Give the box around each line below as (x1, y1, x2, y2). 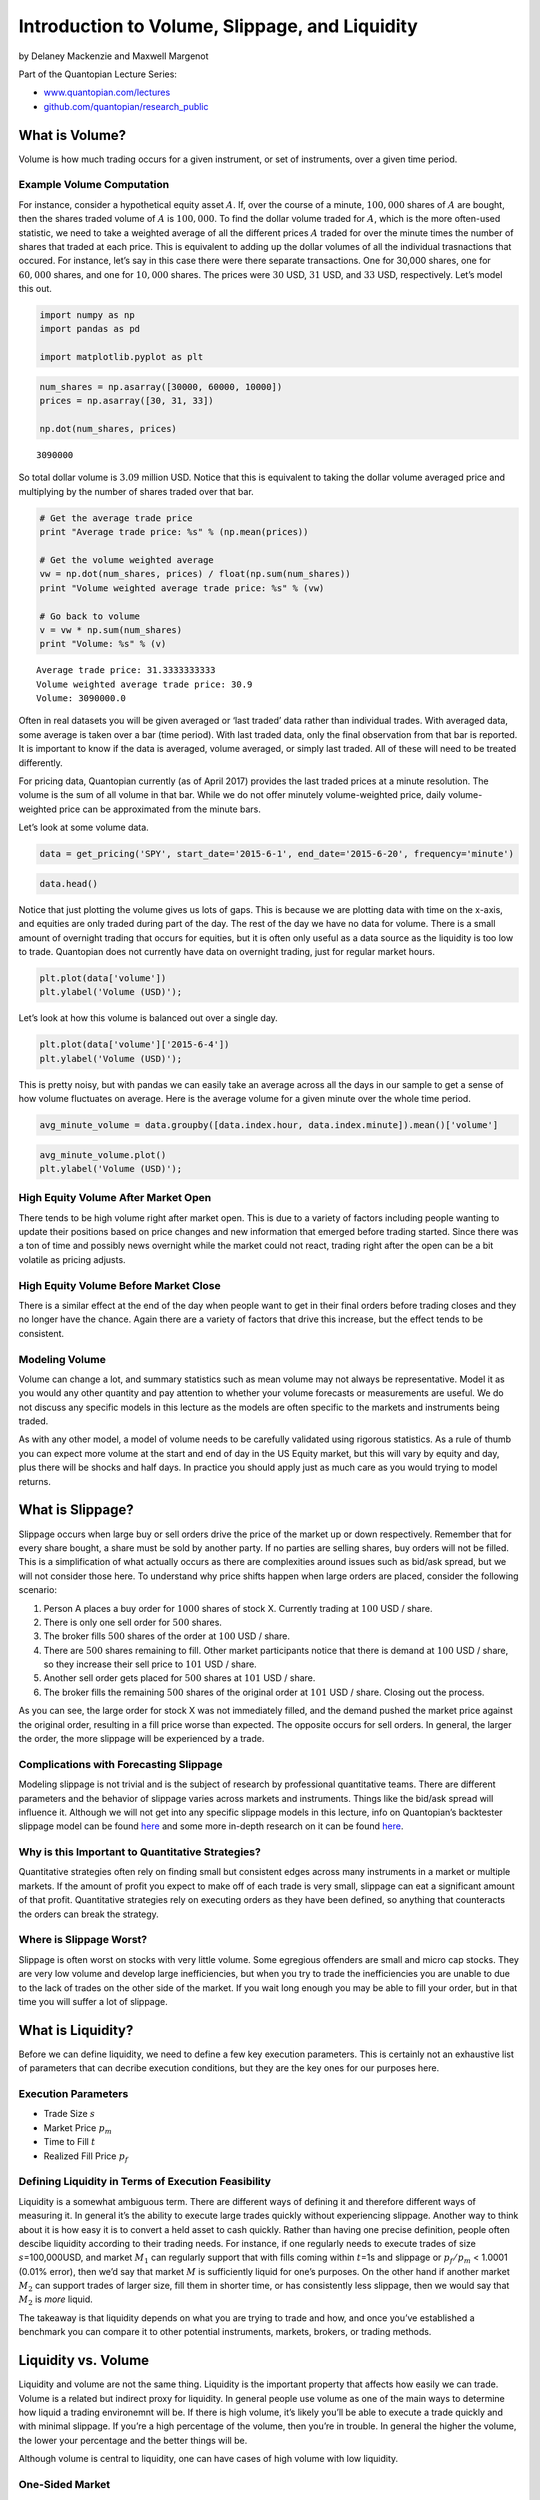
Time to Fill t (43, 2136, 96, 2148)
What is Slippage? (18, 1501, 134, 1519)
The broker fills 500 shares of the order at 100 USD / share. (43, 1630, 290, 1642)
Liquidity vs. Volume (18, 2352, 150, 2369)
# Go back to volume (39, 610, 140, 622)
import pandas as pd (39, 323, 140, 335)
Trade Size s (43, 2108, 96, 2120)
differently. (18, 756, 64, 769)
